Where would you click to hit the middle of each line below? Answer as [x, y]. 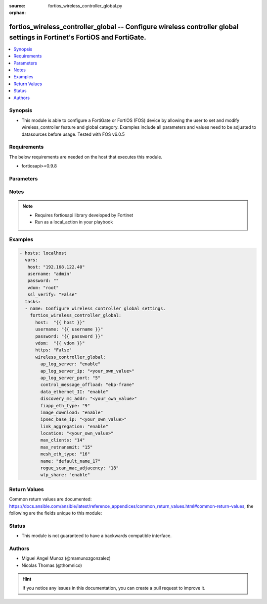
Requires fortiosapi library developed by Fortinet [84, 215]
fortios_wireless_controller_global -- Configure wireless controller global [124, 27]
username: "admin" [50, 274]
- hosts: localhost [43, 253]
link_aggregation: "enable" [74, 426]
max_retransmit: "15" [67, 447]
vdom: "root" [43, 288]
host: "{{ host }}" [60, 322]
